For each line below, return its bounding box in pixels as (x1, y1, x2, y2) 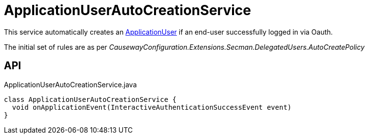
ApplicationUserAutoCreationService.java (4, 80, 137, 89)
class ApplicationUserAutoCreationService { (4, 95, 177, 103)
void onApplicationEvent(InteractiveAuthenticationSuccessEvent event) (12, 103, 292, 111)
